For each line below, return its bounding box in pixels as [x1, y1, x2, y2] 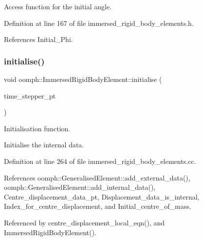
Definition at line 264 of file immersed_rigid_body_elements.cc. [4, 156, 196, 166]
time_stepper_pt [4, 90, 56, 100]
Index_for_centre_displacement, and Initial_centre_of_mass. [4, 201, 191, 211]
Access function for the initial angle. [4, 1, 112, 11]
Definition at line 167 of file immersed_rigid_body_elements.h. [4, 18, 194, 28]
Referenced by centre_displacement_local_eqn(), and [4, 217, 165, 227]
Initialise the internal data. [4, 140, 84, 150]
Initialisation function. [4, 123, 71, 133]
